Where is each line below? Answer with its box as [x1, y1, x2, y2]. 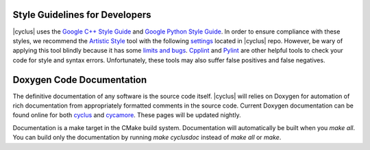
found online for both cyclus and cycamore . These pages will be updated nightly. [12, 111, 241, 119]
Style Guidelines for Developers [12, 9, 151, 21]
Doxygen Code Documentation [12, 74, 147, 86]
